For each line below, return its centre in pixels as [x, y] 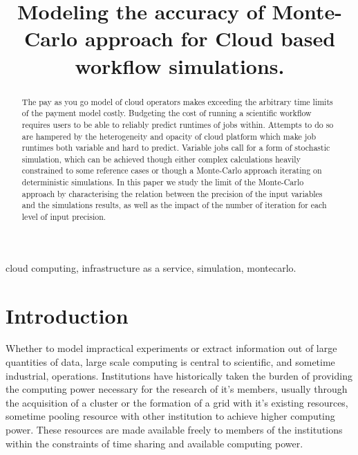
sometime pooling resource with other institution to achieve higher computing [170, 416]
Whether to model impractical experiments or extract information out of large [171, 348]
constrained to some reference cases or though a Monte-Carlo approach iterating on [172, 170]
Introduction [67, 315]
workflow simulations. [180, 65]
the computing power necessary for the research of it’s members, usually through [177, 389]
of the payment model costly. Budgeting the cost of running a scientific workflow [167, 113]
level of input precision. [64, 217]
